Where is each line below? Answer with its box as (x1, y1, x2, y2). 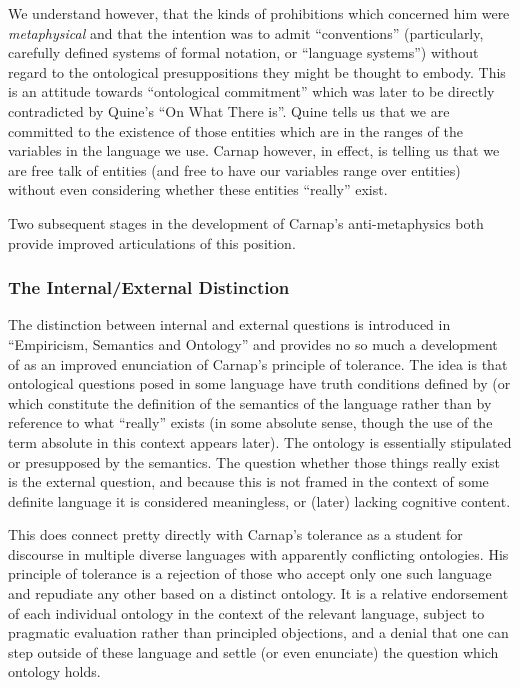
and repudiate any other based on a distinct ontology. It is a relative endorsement (8, 583, 509, 604)
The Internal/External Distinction (8, 275, 290, 300)
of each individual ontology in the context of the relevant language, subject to (8, 602, 485, 623)
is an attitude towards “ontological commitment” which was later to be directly (8, 81, 495, 102)
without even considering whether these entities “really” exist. (8, 179, 388, 200)
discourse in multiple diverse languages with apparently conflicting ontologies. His (8, 543, 509, 564)
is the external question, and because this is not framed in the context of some (8, 471, 489, 492)
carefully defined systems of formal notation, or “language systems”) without (8, 42, 479, 63)
